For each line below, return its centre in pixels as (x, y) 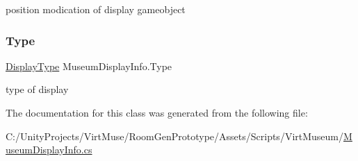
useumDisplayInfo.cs (49, 150)
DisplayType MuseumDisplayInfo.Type (89, 66)
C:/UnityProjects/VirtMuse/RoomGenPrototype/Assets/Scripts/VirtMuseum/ (175, 136)
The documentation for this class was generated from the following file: (157, 112)
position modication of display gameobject (96, 9)
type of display (37, 89)
